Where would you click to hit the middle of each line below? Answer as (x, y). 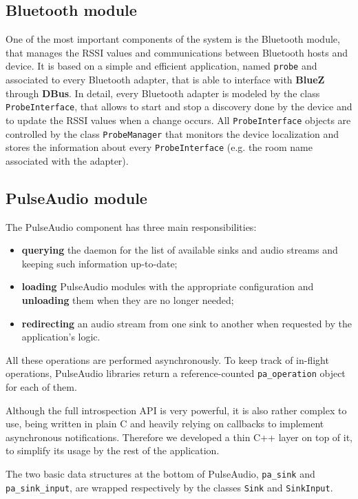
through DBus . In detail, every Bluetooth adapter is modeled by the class (163, 93)
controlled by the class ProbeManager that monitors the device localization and (172, 133)
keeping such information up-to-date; (99, 263)
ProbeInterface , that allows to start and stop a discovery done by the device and (179, 106)
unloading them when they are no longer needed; (128, 300)
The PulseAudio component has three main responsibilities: (131, 226)
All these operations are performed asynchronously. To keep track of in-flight (167, 359)
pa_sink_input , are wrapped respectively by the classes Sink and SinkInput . (169, 487)
